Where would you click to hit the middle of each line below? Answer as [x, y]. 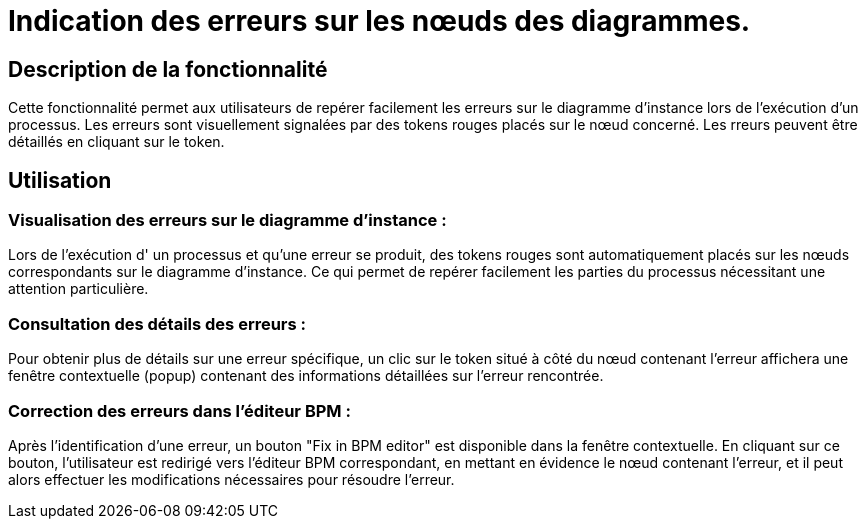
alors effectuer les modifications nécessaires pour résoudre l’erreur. [231, 479]
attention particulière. [78, 289]
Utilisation [60, 180]
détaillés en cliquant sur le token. [116, 142]
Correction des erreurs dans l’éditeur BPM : [179, 410]
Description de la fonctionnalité [168, 69]
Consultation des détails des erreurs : [157, 323]
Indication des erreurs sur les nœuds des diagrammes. [379, 21]
